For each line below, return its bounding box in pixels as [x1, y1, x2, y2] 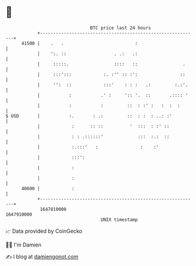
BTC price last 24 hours [90, 25, 151, 31]
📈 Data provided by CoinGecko [5, 227, 83, 235]
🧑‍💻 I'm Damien [5, 241, 42, 248]
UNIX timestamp [100, 216, 138, 223]
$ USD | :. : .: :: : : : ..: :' [5, 113, 172, 119]
